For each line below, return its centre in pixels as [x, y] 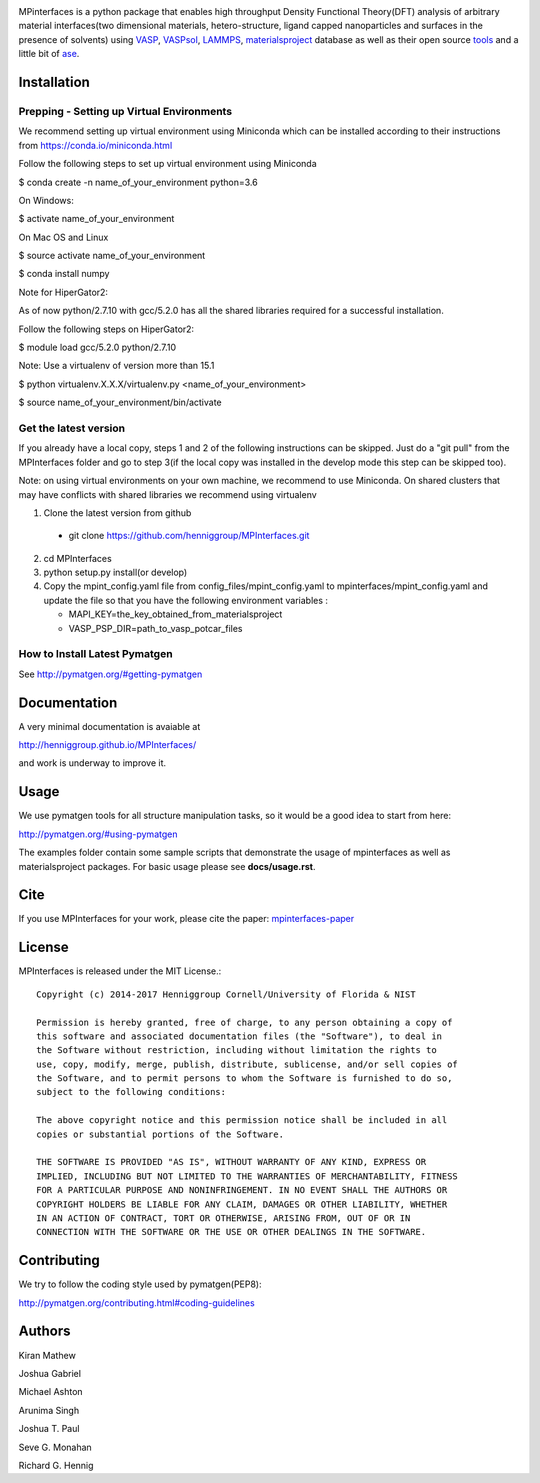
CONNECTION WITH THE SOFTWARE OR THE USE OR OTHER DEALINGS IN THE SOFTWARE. [231, 1232]
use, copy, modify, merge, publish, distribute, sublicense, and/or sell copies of [247, 1064]
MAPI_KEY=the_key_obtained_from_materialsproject [175, 614]
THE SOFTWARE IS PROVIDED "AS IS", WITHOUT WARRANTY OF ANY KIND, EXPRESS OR [231, 1162]
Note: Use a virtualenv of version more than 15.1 [116, 366]
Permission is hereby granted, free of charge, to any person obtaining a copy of [244, 1022]
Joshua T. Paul [49, 1429]
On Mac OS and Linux [63, 237]
